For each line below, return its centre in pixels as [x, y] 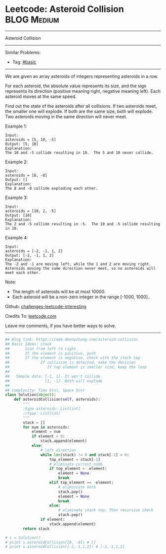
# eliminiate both [77, 487]
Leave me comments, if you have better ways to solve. [61, 326]
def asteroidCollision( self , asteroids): [57, 400]
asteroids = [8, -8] [26, 175]
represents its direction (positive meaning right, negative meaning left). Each [83, 91]
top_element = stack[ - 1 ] [75, 459]
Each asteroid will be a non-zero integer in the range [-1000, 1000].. [81, 297]
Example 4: [17, 237]
